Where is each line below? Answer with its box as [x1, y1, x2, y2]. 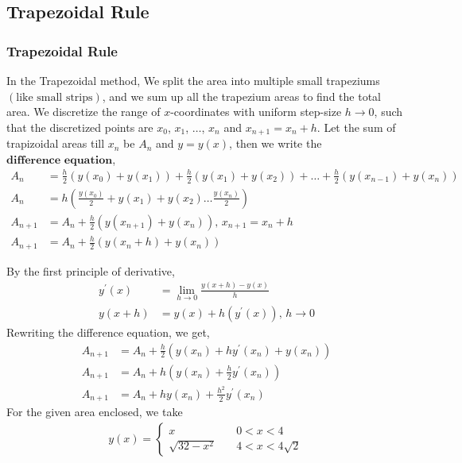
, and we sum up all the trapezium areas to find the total [102, 87, 381, 104]
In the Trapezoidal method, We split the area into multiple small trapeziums [6, 72, 380, 88]
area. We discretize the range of [6, 103, 161, 120]
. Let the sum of [316, 118, 396, 135]
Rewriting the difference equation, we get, [6, 324, 210, 341]
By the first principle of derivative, [6, 262, 175, 279]
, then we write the [229, 135, 322, 152]
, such [374, 103, 403, 120]
